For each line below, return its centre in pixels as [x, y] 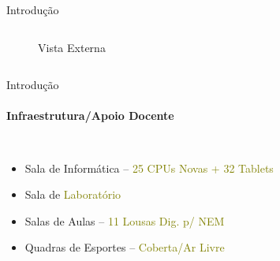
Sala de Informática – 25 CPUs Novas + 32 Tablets [149, 168]
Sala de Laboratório [73, 194]
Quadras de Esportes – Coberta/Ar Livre [125, 247]
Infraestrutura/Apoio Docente [90, 116]
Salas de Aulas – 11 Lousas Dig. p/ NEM [125, 220]
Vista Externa [72, 47]
